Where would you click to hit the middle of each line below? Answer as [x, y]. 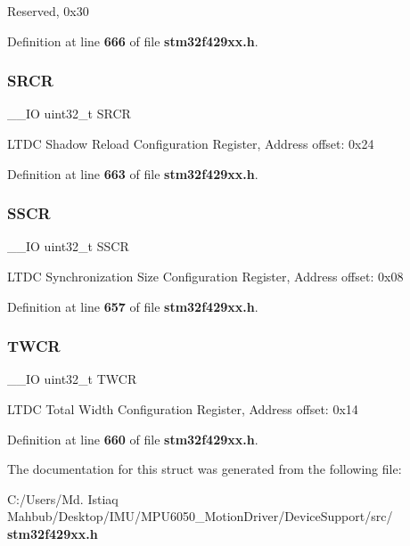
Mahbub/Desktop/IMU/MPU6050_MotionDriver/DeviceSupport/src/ [200, 516]
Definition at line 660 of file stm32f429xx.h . [133, 439]
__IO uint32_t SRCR [69, 114]
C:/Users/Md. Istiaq [63, 498]
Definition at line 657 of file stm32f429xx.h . [133, 306]
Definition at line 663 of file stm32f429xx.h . [133, 173]
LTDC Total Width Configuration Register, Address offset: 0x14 [183, 409]
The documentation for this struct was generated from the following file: [205, 469]
